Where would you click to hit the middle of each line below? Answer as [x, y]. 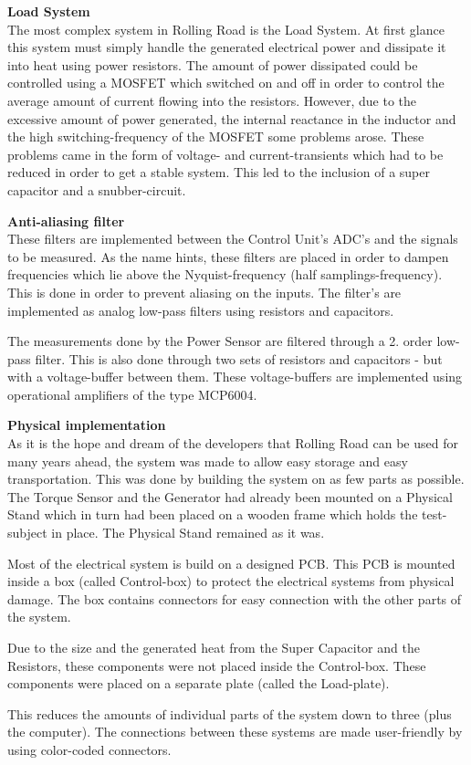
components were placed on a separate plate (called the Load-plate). [199, 683]
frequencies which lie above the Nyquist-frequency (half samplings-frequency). [225, 274]
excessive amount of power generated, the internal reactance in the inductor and [232, 118]
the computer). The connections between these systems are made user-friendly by [235, 732]
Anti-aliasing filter [66, 220]
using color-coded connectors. [89, 749]
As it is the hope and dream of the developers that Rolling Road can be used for [233, 443]
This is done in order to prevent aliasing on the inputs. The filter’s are [204, 292]
